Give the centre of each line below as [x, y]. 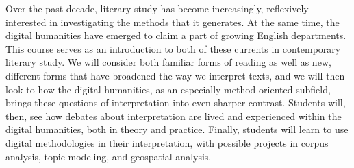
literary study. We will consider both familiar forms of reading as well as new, [168, 62]
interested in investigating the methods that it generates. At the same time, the [173, 22]
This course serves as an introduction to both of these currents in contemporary [173, 48]
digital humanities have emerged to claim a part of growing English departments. [176, 35]
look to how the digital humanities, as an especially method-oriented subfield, [168, 89]
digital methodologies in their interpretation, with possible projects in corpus [167, 142]
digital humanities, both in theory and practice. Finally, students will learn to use [177, 129]
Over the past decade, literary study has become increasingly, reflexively [157, 8]
